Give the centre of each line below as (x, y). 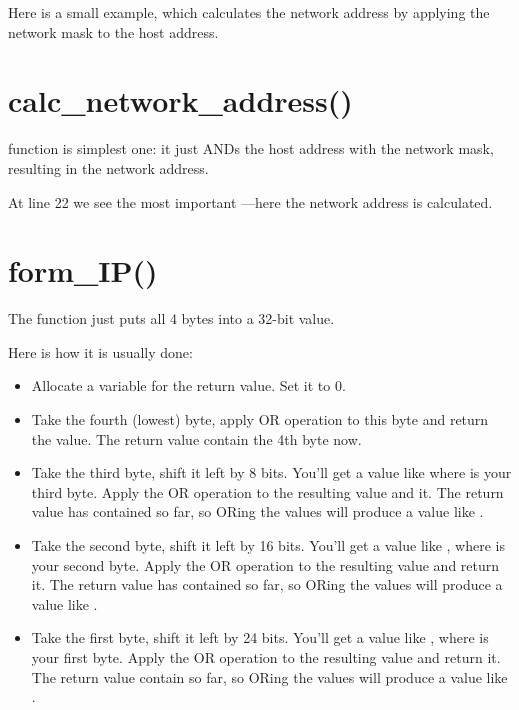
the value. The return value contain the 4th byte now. (196, 438)
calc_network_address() (180, 100)
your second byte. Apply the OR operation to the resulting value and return (265, 564)
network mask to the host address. (113, 31)
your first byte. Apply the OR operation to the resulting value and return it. (266, 656)
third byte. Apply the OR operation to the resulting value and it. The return (267, 491)
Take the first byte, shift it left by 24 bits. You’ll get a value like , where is (260, 637)
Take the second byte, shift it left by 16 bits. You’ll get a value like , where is (268, 544)
